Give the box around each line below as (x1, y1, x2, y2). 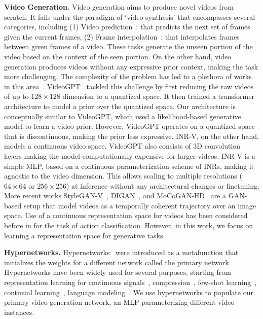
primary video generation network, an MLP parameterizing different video (4, 297, 235, 307)
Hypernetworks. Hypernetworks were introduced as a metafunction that (4, 247, 239, 258)
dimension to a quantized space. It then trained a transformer (62, 91, 254, 101)
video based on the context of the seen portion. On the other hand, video (4, 51, 232, 61)
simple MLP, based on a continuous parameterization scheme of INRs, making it (4, 160, 254, 171)
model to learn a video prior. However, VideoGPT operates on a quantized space (4, 121, 255, 131)
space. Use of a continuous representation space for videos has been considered (4, 210, 248, 221)
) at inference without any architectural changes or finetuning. (66, 180, 259, 191)
